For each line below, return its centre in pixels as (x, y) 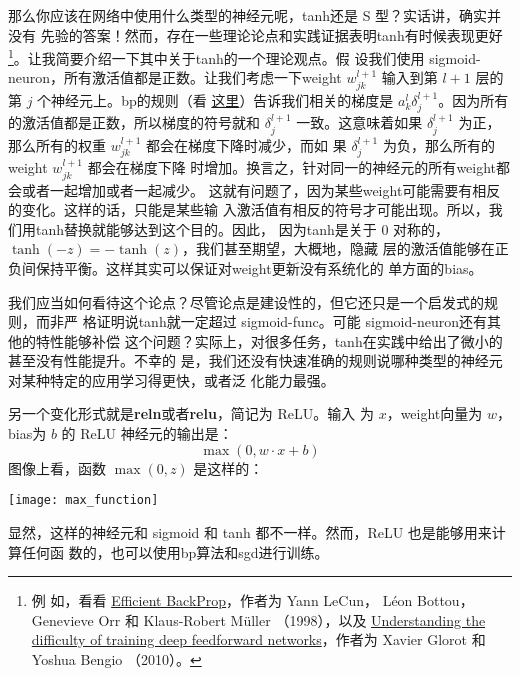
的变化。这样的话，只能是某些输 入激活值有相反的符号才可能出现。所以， (248, 209)
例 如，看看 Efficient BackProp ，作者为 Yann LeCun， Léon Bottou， (252, 600)
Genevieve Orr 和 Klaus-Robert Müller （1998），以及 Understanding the (258, 619)
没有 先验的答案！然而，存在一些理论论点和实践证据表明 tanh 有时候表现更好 (255, 34)
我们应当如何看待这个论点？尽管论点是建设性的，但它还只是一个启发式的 (246, 301)
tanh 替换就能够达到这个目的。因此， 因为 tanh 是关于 (206, 228)
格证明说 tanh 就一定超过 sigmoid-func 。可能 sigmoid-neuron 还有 (284, 321)
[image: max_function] (83, 500)
